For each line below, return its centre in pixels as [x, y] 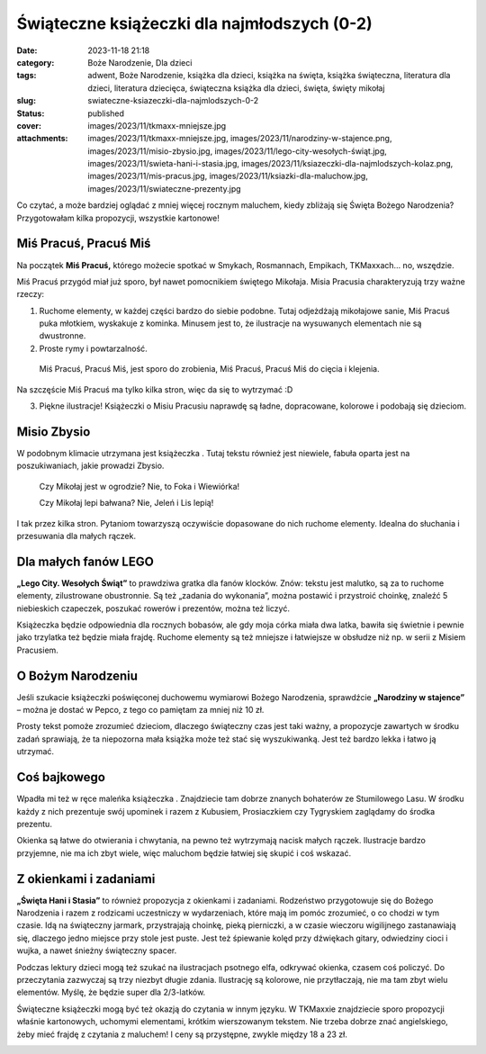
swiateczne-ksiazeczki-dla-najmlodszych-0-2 [173, 101]
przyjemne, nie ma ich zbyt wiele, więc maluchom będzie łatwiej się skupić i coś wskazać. [184, 853]
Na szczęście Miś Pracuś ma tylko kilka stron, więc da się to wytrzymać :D [155, 389]
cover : [29, 125]
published [106, 113]
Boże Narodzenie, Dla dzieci [140, 62]
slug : [26, 101]
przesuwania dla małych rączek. [76, 536]
